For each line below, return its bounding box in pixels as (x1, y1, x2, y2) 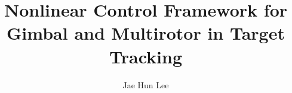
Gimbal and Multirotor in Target (7, 21, 285, 45)
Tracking (109, 44, 182, 68)
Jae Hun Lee (122, 78, 169, 91)
